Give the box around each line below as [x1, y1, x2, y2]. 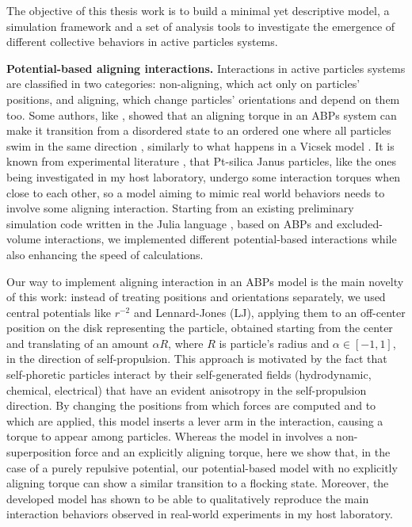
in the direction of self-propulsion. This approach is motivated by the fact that [6, 350, 387, 367]
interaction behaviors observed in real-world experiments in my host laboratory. [6, 506, 393, 522]
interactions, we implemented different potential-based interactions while [44, 231, 397, 247]
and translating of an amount [6, 334, 149, 351]
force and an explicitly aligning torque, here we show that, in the [74, 444, 391, 460]
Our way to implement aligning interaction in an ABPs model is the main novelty [6, 273, 404, 289]
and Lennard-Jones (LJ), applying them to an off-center [133, 304, 406, 320]
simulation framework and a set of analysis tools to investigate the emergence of [6, 17, 395, 34]
